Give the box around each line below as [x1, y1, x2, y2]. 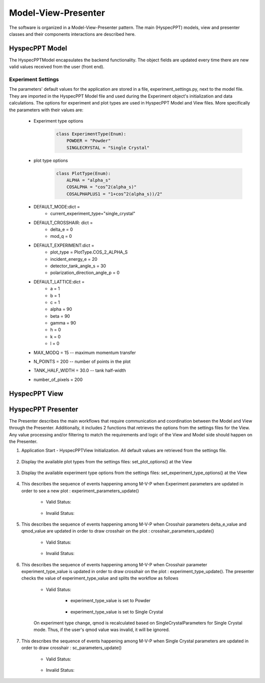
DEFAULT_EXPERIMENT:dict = [33, 242, 95, 248]
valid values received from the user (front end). [9, 64, 105, 70]
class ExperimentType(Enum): [56, 131, 127, 137]
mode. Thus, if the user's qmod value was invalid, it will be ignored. [33, 627, 170, 632]
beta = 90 [50, 313, 70, 319]
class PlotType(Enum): [56, 171, 111, 176]
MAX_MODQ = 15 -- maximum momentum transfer [33, 350, 136, 355]
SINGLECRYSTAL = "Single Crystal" [66, 145, 150, 151]
